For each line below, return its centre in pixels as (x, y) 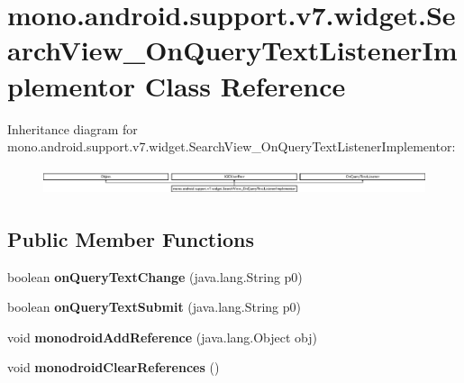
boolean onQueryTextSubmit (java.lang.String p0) (154, 307)
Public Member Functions (131, 238)
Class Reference (245, 85)
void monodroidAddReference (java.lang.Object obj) (163, 337)
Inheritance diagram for (73, 128)
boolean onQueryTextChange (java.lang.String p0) (155, 276)
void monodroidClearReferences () (114, 367)
